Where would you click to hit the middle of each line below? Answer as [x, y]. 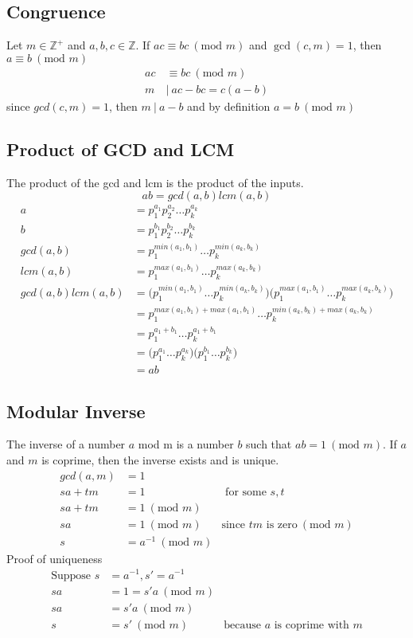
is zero [282, 524]
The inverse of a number [66, 444]
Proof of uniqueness [55, 558]
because [242, 625]
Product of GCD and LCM [121, 149]
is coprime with [312, 625]
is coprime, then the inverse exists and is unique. [160, 460]
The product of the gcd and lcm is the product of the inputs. [155, 182]
